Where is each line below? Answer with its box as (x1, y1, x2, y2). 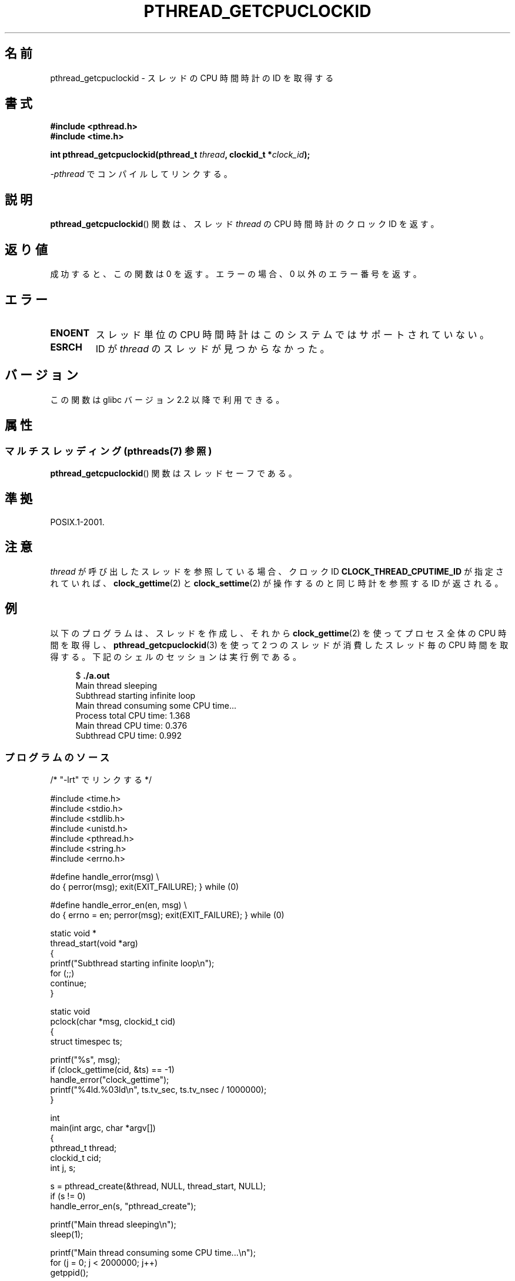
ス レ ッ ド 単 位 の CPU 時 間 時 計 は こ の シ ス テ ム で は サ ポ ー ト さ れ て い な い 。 (95, 328, 490, 341)
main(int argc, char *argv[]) (50, 1123, 156, 1133)
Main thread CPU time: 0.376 (75, 720, 188, 730)
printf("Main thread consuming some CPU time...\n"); (50, 1247, 256, 1258)
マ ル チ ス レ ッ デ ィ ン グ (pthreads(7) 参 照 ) (5, 445, 212, 457)
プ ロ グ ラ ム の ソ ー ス (5, 751, 110, 763)
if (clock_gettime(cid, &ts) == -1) (50, 1065, 175, 1075)
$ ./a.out (75, 670, 110, 680)
